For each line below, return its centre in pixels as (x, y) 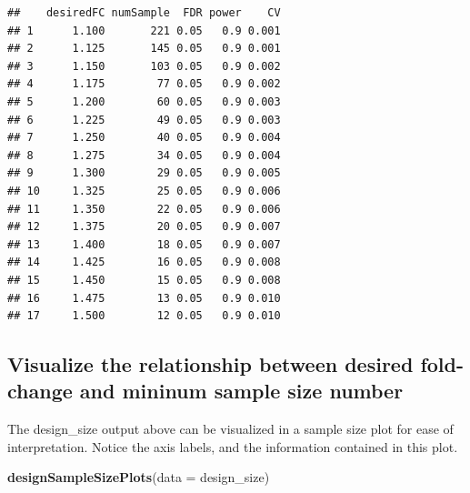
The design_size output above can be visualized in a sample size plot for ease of (230, 429)
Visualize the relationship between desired (210, 364)
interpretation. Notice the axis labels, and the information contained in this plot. (233, 446)
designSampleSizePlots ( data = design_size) (139, 477)
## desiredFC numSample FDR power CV (144, 13)
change (40, 391)
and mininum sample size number (241, 391)
